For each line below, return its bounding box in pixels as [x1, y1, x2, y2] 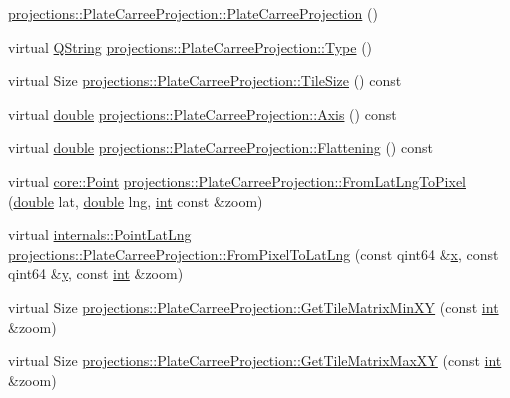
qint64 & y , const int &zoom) [8, 263, 184, 284]
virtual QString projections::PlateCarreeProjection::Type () [8, 36, 373, 57]
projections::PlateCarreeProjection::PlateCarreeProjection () [8, 3, 378, 23]
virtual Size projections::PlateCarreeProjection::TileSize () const [8, 70, 402, 91]
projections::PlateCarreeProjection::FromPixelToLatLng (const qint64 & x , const [8, 243, 499, 264]
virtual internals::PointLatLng [8, 224, 192, 245]
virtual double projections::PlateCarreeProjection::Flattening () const [8, 137, 433, 158]
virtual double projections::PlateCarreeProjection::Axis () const [8, 103, 397, 124]
